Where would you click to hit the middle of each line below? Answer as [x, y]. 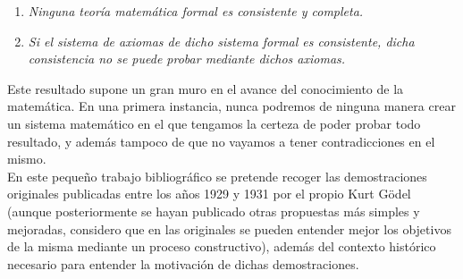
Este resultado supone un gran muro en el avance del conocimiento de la [206, 88]
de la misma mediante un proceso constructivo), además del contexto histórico [222, 246]
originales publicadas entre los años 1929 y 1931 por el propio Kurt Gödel [209, 194]
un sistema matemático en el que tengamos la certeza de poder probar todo [214, 123]
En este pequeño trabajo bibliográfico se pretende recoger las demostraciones [217, 176]
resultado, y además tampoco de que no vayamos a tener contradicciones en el [221, 141]
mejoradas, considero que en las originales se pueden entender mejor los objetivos [229, 228]
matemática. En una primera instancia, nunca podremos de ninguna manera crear [231, 106]
